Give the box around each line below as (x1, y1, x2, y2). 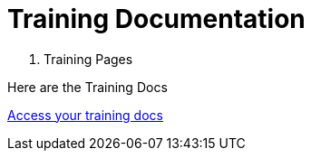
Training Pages (44, 51, 133, 67)
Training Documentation (7, 4, 306, 34)
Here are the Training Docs (7, 79, 168, 95)
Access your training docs (7, 107, 163, 123)
